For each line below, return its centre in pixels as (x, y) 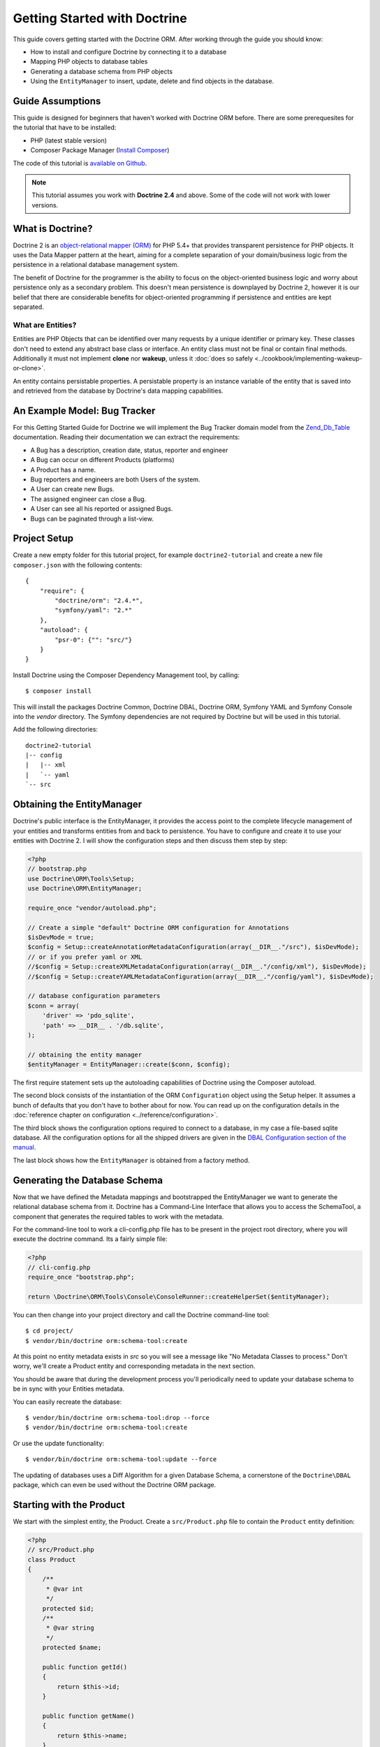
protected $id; (68, 1608)
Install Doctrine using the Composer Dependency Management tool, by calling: (126, 675)
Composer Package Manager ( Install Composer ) (100, 150)
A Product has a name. (63, 470)
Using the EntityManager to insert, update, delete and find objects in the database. (152, 81)
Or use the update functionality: (59, 1443)
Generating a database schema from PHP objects (102, 71)
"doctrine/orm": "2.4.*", (99, 600)
